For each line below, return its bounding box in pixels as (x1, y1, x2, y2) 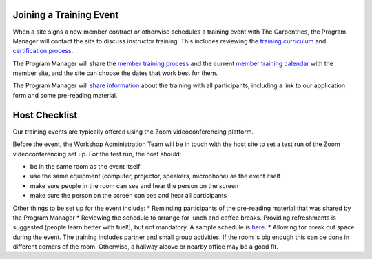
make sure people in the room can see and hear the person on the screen (30, 181, 239, 189)
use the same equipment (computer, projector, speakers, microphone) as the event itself (30, 172, 281, 180)
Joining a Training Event (12, 9, 119, 21)
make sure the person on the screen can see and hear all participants (30, 191, 227, 200)
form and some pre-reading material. (12, 91, 118, 99)
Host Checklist (12, 109, 78, 121)
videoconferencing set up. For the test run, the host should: (12, 149, 182, 158)
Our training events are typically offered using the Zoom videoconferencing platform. (12, 127, 254, 136)
